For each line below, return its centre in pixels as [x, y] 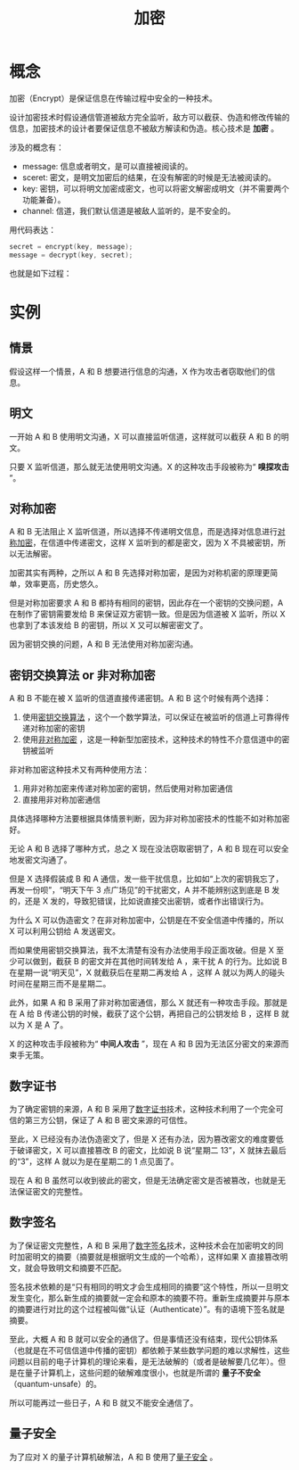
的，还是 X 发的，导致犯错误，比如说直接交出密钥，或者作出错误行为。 [139, 901]
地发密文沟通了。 [40, 860]
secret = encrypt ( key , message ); [71, 246]
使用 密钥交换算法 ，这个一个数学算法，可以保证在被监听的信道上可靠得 [152, 717]
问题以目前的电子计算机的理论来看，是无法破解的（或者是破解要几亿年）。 [144, 1361]
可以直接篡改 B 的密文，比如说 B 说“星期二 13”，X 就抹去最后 [175, 1150]
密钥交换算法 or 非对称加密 [82, 675]
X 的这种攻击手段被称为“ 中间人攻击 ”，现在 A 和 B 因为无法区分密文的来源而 [149, 1044]
